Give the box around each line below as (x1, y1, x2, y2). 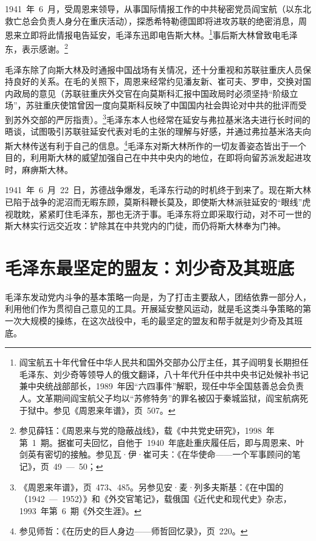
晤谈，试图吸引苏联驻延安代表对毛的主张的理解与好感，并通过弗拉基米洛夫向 (5, 125, 311, 138)
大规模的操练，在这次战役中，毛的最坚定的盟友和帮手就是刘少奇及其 (21, 314, 294, 327)
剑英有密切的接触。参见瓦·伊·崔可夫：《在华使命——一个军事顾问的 (19, 448, 292, 461)
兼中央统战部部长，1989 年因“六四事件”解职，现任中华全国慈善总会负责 (19, 380, 304, 392)
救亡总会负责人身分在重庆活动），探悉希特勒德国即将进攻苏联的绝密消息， (5, 14, 298, 27)
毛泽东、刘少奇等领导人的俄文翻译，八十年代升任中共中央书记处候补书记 (19, 367, 309, 380)
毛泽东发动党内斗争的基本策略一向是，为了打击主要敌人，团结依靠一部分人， (5, 290, 311, 303)
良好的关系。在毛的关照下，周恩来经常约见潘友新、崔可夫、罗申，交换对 (13, 75, 303, 88)
